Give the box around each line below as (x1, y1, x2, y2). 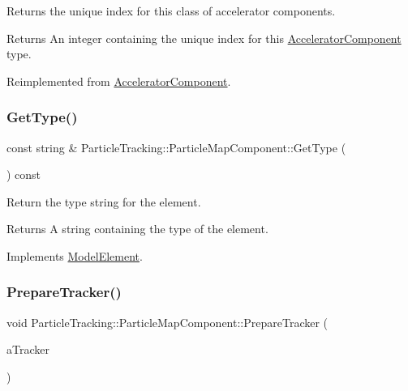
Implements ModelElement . (6, 247, 143, 264)
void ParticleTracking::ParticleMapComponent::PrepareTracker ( (6, 313, 329, 330)
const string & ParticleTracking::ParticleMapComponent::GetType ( (6, 138, 346, 155)
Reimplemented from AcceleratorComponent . (6, 72, 231, 89)
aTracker (6, 341, 49, 358)
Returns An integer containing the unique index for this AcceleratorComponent (6, 29, 402, 46)
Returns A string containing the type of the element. (6, 220, 268, 237)
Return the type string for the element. (6, 193, 201, 210)
